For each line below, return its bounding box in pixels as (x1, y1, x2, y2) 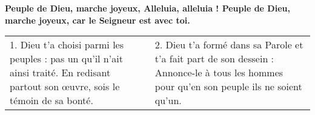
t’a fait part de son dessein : (154, 51, 274, 66)
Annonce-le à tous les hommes (154, 65, 283, 80)
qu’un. (154, 93, 182, 108)
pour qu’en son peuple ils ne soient (154, 79, 302, 94)
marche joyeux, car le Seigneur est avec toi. (5, 13, 190, 26)
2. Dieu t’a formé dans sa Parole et (154, 38, 303, 52)
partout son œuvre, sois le (10, 79, 120, 94)
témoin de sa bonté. (10, 93, 93, 108)
